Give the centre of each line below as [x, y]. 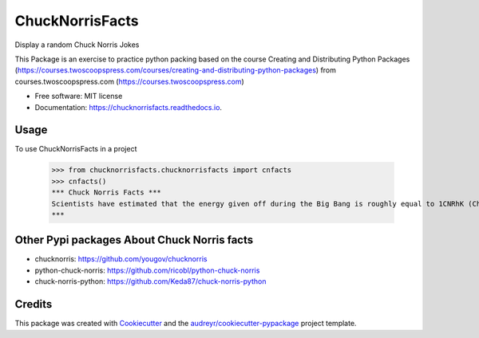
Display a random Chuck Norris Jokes [77, 45]
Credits [34, 304]
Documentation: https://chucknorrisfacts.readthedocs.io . [129, 107]
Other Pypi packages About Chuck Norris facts [134, 240]
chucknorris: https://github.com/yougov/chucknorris [121, 259]
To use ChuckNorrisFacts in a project [76, 149]
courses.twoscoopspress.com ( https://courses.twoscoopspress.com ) [130, 81]
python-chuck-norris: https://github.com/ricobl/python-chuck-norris [147, 270]
